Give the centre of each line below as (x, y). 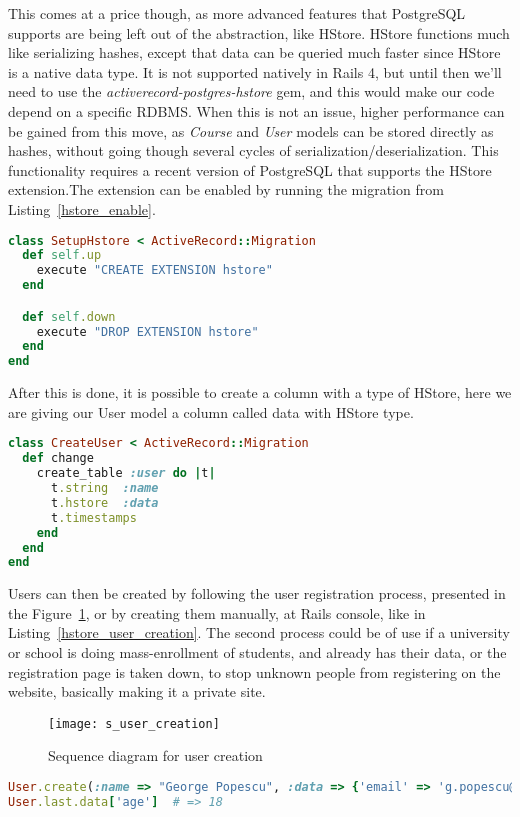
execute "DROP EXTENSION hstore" (147, 331)
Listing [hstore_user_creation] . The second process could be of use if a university (259, 632)
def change (58, 458)
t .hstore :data (104, 502)
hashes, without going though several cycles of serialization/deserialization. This (253, 150)
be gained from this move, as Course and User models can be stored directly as (251, 130)
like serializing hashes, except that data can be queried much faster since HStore (254, 52)
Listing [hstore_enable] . (82, 208)
